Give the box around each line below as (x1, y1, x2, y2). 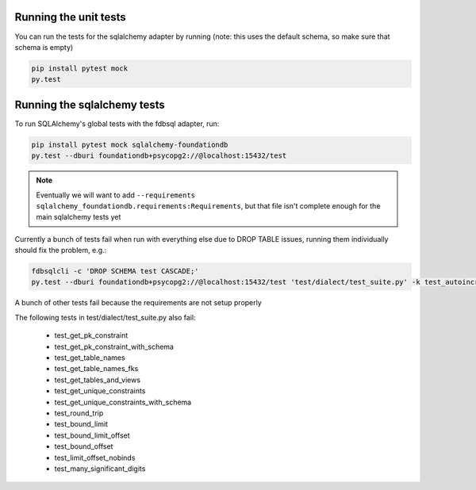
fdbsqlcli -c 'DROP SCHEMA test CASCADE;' (31, 266, 199, 276)
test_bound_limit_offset (54, 431, 130, 440)
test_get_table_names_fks (54, 364, 139, 373)
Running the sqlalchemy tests (14, 98, 166, 111)
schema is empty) (14, 42, 74, 52)
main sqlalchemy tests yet (36, 212, 121, 222)
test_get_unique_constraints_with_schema (54, 397, 192, 407)
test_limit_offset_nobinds (54, 453, 136, 462)
